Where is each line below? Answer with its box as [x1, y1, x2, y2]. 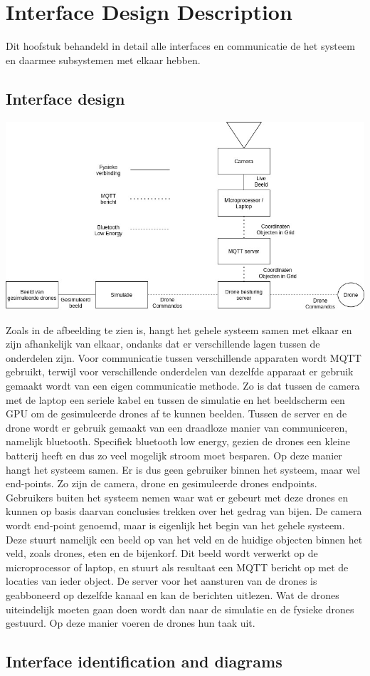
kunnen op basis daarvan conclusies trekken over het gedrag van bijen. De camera [6, 504, 362, 519]
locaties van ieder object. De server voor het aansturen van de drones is [6, 573, 317, 588]
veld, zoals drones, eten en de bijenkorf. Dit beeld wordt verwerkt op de [6, 546, 318, 561]
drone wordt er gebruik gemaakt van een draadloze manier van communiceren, [6, 420, 348, 435]
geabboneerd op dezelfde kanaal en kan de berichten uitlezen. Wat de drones [6, 587, 339, 602]
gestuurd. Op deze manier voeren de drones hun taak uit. [6, 615, 255, 630]
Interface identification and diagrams [6, 650, 282, 672]
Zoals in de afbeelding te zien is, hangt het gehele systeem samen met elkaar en [6, 322, 352, 337]
